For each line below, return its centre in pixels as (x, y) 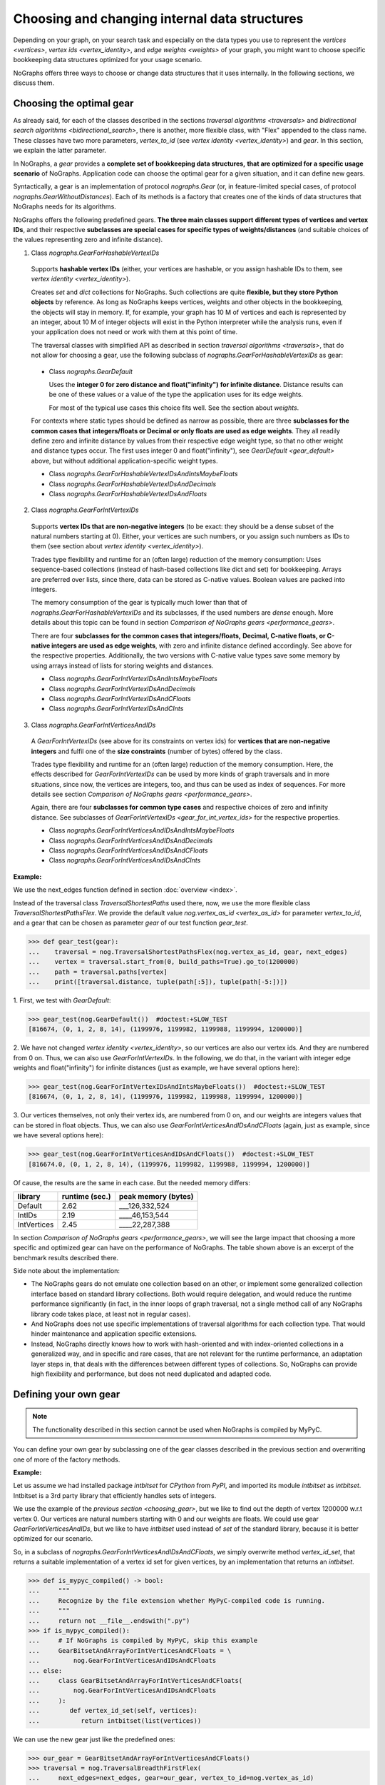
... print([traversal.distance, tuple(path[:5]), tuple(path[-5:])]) (158, 981)
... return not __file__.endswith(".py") (109, 1620)
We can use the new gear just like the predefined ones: (94, 1739)
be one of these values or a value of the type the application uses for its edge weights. (176, 394)
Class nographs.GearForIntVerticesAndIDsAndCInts (125, 860)
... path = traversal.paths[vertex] (98, 972)
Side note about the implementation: (67, 1271)
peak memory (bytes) (156, 1196)
